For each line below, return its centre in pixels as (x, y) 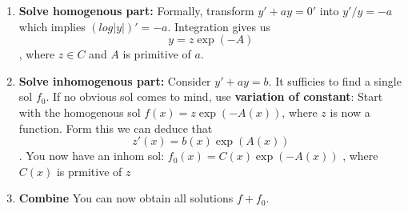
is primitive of (157, 54)
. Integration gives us (219, 26)
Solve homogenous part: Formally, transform (136, 10)
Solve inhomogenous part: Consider (115, 80)
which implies (52, 26)
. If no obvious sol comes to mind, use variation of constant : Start (214, 96)
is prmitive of (89, 171)
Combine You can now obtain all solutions (126, 198)
